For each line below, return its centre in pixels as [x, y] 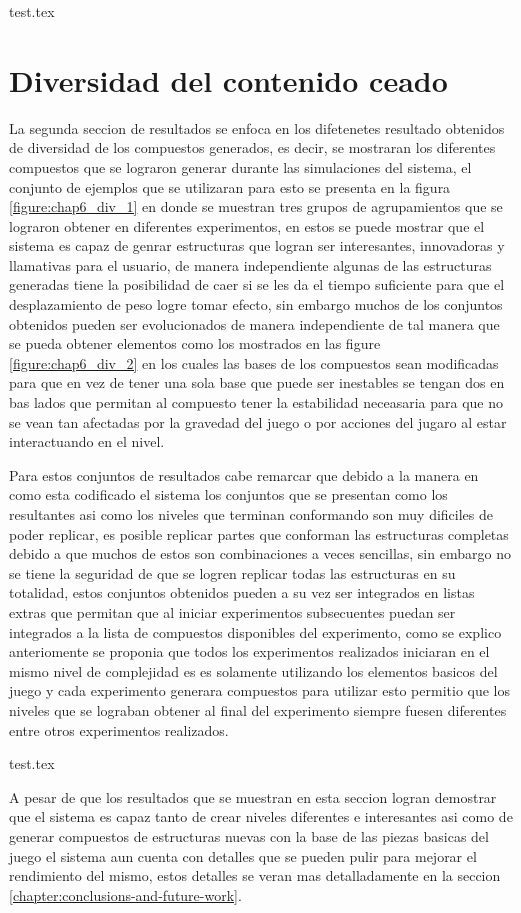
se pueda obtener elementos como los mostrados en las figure [195, 343]
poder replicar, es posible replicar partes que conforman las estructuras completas [259, 533]
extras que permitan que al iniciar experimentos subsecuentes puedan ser [232, 611]
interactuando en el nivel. [87, 441]
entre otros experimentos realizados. [119, 729]
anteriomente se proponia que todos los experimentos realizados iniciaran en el [249, 651]
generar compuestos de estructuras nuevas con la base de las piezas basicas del [249, 835]
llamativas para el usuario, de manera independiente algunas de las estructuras [250, 264]
